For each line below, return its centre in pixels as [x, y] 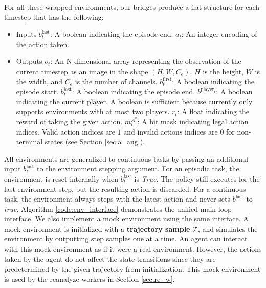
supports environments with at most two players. [93, 111]
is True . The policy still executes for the [197, 178]
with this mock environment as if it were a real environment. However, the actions [133, 249]
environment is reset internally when [61, 178]
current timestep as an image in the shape [82, 71]
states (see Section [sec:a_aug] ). [95, 141]
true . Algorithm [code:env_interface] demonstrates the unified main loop [118, 208]
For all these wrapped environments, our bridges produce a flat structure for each [132, 7]
